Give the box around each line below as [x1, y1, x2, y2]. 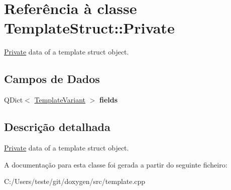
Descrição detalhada [4, 119, 110, 134]
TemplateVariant [34, 94, 86, 105]
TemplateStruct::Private [4, 17, 175, 38]
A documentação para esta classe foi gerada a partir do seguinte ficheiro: [4, 159, 227, 169]
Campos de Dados [4, 71, 100, 86]
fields [99, 94, 118, 105]
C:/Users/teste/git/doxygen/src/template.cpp [4, 176, 146, 186]
